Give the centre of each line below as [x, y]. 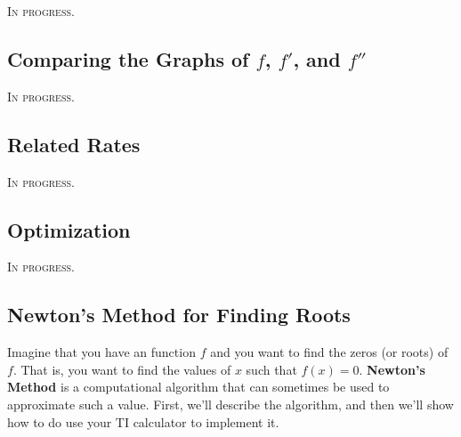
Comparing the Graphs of [128, 58]
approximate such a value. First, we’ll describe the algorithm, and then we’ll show [230, 404]
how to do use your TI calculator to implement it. [143, 421]
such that [271, 369]
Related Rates [74, 144]
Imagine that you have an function [101, 352]
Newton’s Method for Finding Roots [179, 315]
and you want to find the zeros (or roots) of [329, 352]
